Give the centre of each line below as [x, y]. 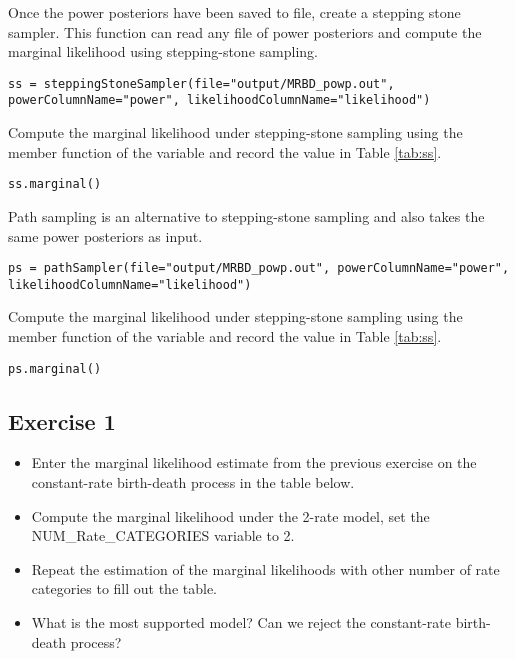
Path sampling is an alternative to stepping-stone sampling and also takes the [246, 215]
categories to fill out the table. [124, 588]
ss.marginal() [55, 184]
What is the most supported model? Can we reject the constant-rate [241, 622]
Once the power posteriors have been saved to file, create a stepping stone [234, 12]
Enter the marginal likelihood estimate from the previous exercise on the [254, 462]
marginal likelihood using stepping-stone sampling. [163, 51]
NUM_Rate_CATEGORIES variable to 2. [163, 535]
